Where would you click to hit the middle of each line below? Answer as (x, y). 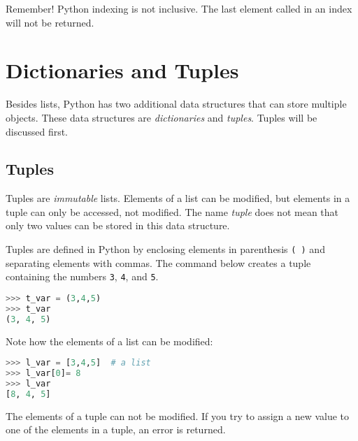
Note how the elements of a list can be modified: (109, 341)
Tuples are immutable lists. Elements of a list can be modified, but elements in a (178, 198)
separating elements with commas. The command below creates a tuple (158, 262)
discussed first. (37, 131)
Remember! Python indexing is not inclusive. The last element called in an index (179, 8)
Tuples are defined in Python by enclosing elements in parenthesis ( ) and (165, 249)
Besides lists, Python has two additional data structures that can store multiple (176, 104)
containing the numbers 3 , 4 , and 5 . (82, 276)
